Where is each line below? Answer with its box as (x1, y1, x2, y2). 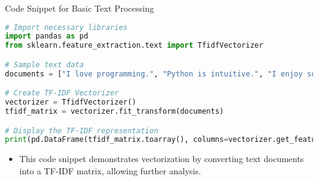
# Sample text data (5, 60, 84, 69)
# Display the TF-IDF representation (5, 126, 158, 135)
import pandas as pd (5, 32, 89, 41)
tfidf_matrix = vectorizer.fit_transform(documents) (5, 107, 224, 116)
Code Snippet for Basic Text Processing (5, 2, 154, 14)
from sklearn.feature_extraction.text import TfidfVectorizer (5, 41, 264, 50)
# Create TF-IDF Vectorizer (5, 89, 119, 98)
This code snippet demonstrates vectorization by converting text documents (19, 152, 304, 165)
